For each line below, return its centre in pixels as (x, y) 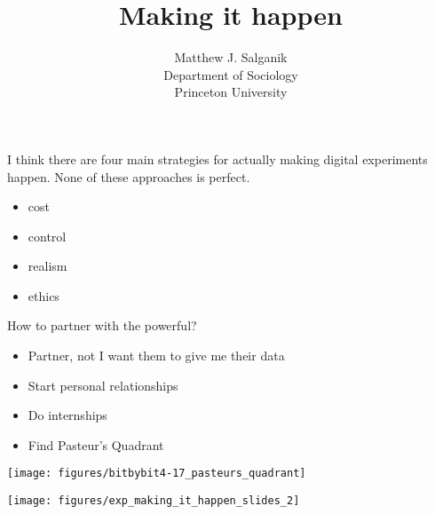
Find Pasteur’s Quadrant (96, 444)
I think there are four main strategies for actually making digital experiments (217, 158)
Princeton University (231, 92)
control (47, 236)
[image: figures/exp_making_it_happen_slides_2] (154, 501)
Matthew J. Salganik (231, 57)
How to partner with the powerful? (102, 325)
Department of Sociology (231, 74)
